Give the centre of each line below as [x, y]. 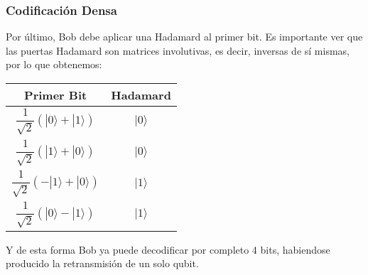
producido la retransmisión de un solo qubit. [102, 263]
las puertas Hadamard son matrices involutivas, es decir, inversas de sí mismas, [178, 50]
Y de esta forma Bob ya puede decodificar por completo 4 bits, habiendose [168, 249]
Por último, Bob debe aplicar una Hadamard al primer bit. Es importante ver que [184, 37]
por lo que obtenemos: [54, 64]
